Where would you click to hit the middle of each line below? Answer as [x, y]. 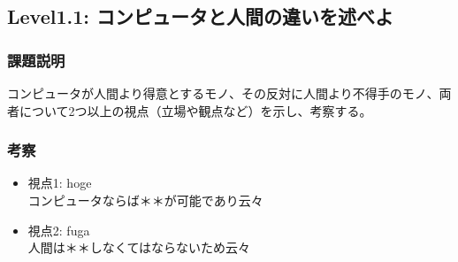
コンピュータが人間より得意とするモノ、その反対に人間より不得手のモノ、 [223, 93]
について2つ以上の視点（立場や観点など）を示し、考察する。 [195, 110]
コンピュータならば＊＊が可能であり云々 [145, 200]
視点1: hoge [60, 183]
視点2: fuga [59, 230]
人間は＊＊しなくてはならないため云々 [139, 247]
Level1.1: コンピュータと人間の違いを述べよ [201, 16]
